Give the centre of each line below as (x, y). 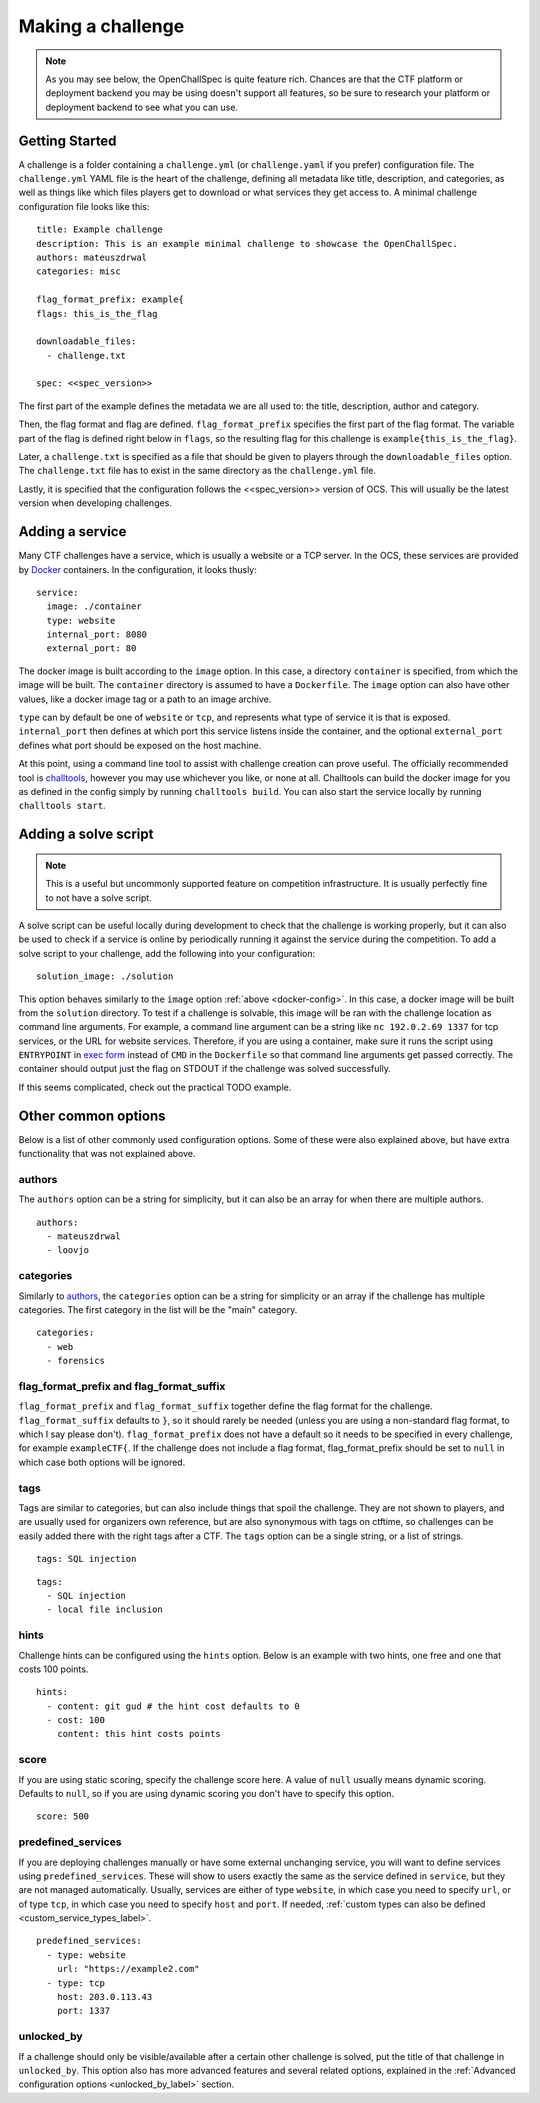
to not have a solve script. (98, 897)
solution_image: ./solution (105, 976)
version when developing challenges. (95, 503)
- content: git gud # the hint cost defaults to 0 (173, 1706)
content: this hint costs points (139, 1734)
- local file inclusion (105, 1609)
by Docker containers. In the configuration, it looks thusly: (137, 569)
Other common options (92, 1115)
